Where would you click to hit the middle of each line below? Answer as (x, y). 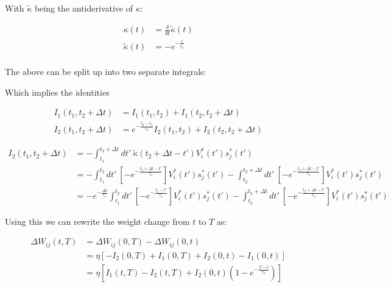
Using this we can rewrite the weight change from (97, 221)
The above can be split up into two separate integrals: (106, 72)
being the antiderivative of (83, 8)
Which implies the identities (57, 92)
